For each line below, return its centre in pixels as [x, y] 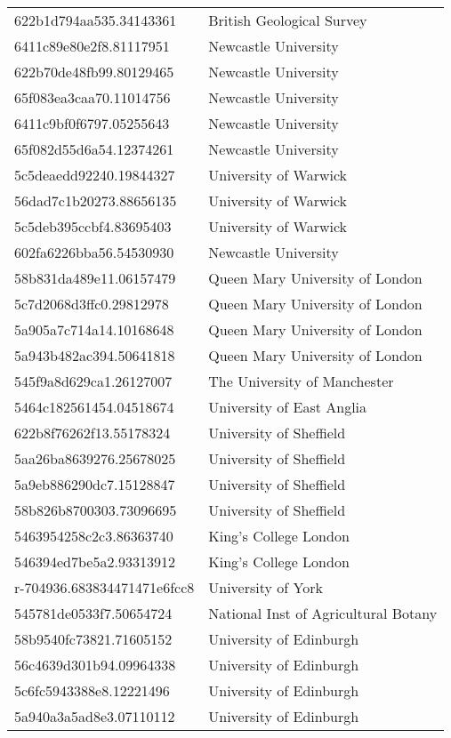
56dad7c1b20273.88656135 [96, 201]
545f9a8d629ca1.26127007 [93, 381]
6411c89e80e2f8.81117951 [92, 46]
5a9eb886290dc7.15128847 [95, 484]
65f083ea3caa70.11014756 [93, 97]
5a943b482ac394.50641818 [95, 355]
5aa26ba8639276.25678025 [95, 458]
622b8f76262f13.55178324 [93, 433]
